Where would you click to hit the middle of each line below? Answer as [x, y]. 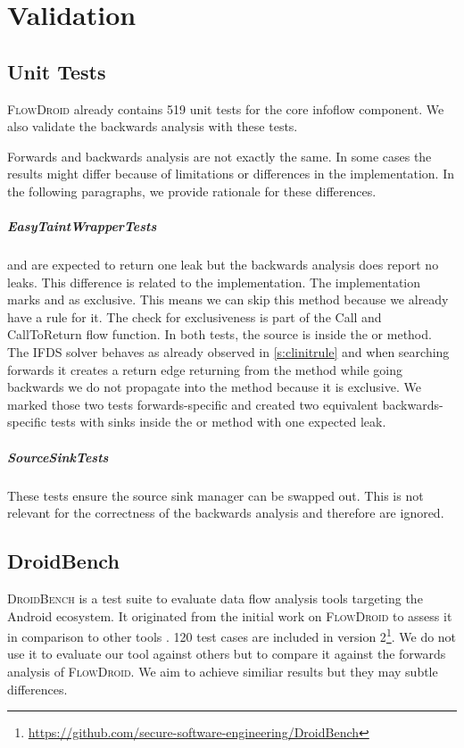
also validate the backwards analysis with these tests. [153, 126]
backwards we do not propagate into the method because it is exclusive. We [214, 387]
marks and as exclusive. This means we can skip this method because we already [228, 299]
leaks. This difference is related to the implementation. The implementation [214, 282]
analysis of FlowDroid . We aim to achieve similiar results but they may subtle [223, 672]
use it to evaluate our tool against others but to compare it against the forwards [227, 654]
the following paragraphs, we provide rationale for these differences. [192, 191]
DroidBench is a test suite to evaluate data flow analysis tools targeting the [215, 598]
